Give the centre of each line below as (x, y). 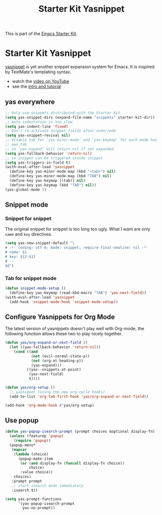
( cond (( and (26, 351)
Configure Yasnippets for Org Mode (60, 317)
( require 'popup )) (32, 441)
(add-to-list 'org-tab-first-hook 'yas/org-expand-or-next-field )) (79, 397)
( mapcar (19, 449)
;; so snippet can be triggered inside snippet (54, 158)
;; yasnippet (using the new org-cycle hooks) (57, 392)
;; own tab (16, 145)
